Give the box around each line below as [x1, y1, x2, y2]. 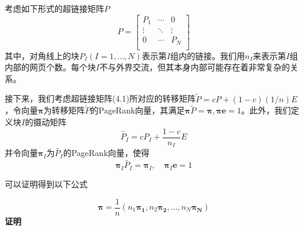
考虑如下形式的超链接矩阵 [5, 2, 104, 14]
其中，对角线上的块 [5, 49, 79, 61]
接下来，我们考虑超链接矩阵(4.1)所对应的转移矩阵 [5, 92, 196, 105]
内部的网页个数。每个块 [5, 61, 96, 73]
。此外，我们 [241, 104, 291, 116]
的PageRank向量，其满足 [90, 104, 185, 116]
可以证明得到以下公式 [5, 177, 88, 190]
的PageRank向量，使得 [63, 147, 150, 159]
